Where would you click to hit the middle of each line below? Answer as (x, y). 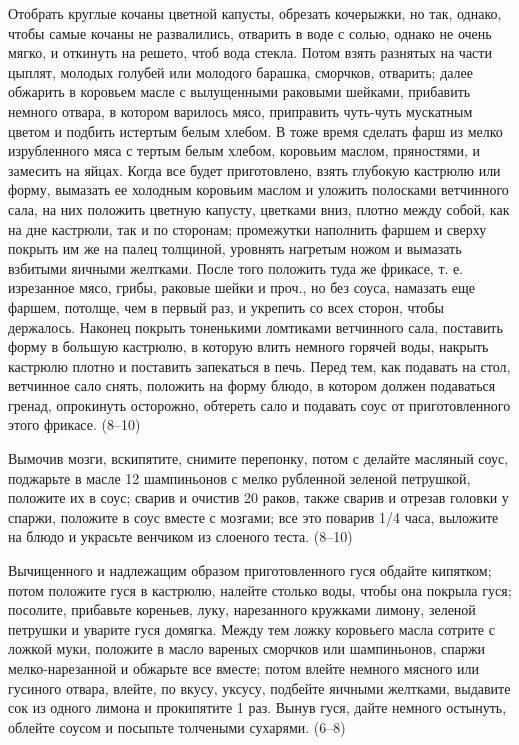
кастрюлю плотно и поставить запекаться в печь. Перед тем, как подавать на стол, (259, 365)
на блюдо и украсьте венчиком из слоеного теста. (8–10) (180, 536)
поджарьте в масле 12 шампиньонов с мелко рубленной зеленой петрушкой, (239, 477)
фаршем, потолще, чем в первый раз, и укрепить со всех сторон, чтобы (226, 306)
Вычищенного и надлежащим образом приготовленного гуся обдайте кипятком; (250, 570)
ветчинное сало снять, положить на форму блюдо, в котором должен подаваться (252, 385)
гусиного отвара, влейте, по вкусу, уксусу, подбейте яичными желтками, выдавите (259, 687)
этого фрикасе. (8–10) (74, 424)
